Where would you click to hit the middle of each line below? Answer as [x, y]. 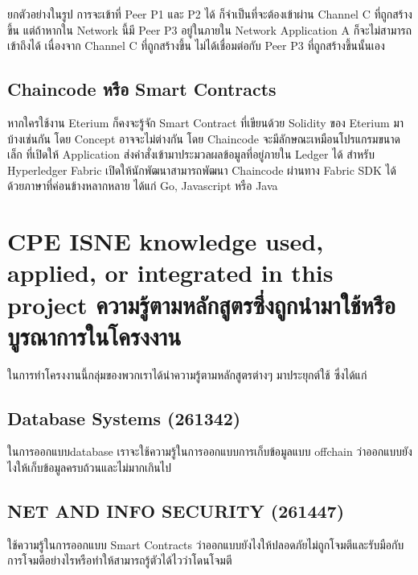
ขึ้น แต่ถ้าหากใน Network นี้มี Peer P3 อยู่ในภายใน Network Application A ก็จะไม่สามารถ [210, 29]
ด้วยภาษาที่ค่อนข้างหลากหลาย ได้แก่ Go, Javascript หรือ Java [143, 186]
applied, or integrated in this [170, 273]
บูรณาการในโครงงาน [94, 335]
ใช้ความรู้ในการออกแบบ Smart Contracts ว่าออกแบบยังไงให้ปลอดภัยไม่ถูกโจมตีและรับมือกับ [206, 544]
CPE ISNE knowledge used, [166, 241]
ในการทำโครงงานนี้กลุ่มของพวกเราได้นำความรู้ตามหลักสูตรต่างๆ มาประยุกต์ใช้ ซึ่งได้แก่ [187, 374]
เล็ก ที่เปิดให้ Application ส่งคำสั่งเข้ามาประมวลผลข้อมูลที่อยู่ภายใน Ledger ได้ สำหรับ [191, 154]
